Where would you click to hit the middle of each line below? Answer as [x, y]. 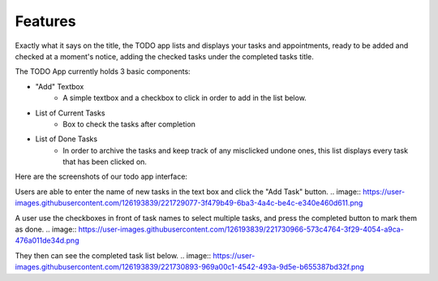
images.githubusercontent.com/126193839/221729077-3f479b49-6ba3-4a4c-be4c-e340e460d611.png [189, 203]
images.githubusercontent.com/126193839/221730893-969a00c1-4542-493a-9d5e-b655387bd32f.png [190, 267]
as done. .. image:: [46, 229]
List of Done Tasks [66, 139]
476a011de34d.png [47, 240]
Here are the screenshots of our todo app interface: [101, 177]
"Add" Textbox [60, 86]
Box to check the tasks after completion [129, 124]
